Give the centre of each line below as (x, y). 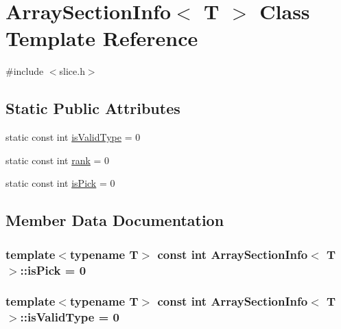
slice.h (72, 71)
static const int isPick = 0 (60, 183)
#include (25, 71)
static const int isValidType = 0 (73, 137)
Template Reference (102, 38)
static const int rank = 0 (58, 160)
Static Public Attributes (93, 108)
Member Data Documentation (115, 220)
